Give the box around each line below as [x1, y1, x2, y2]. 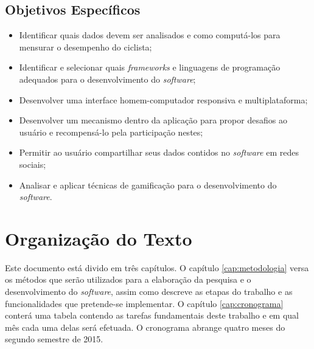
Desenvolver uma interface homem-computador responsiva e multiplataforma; [19, 93, 308, 106]
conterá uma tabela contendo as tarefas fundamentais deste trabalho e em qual [5, 309, 299, 322]
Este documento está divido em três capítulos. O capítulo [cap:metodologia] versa [5, 261, 309, 274]
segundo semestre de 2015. [5, 333, 103, 345]
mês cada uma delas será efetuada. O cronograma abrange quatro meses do [5, 320, 285, 333]
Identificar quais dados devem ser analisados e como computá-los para [19, 29, 281, 41]
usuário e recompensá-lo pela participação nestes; [19, 125, 203, 138]
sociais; [19, 157, 46, 170]
